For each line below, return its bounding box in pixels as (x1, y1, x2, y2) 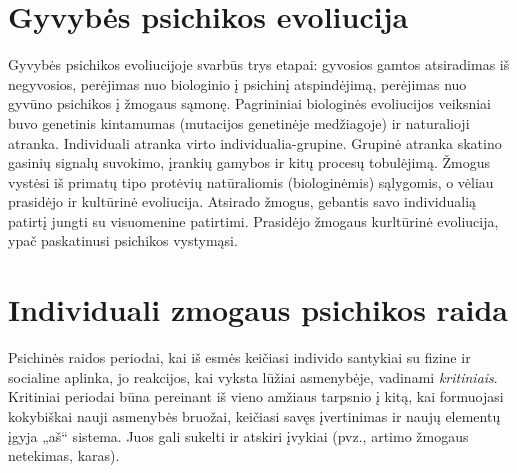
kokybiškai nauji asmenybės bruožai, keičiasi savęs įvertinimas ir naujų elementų (8, 405, 501, 426)
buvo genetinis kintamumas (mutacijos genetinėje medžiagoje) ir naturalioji (8, 112, 470, 133)
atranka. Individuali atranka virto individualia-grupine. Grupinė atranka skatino (8, 132, 502, 153)
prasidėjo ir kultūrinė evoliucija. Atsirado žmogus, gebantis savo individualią (8, 191, 477, 212)
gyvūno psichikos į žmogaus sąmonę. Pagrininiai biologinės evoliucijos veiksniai (8, 93, 492, 114)
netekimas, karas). (8, 445, 120, 466)
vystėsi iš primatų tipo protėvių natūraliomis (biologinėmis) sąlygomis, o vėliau (8, 171, 494, 192)
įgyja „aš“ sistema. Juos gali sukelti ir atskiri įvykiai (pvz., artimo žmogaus (8, 425, 469, 446)
